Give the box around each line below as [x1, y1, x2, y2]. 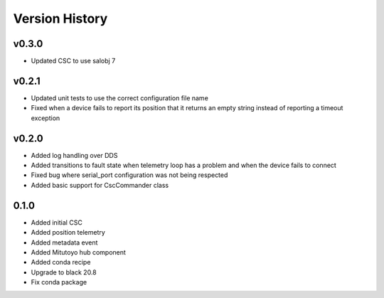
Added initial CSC [31, 218, 83, 227]
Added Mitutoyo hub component [31, 248, 126, 256]
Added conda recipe [31, 258, 91, 267]
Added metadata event [31, 238, 98, 247]
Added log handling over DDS [31, 151, 118, 159]
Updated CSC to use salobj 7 [31, 57, 116, 65]
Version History [13, 11, 108, 26]
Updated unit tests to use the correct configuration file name [31, 93, 209, 102]
